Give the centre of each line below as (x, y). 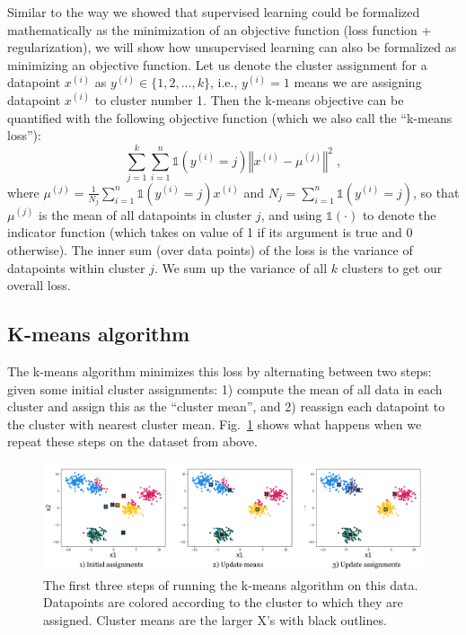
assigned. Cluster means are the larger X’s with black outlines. (215, 619)
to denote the (399, 214)
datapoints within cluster (76, 267)
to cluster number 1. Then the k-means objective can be (249, 99)
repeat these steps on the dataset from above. (132, 441)
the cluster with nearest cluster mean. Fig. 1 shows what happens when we (215, 423)
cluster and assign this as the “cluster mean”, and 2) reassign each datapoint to (226, 406)
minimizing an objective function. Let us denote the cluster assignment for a (217, 64)
